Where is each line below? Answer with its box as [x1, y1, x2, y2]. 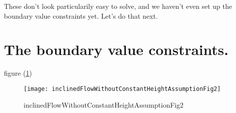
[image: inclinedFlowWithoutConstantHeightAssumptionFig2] [24, 85, 221, 92]
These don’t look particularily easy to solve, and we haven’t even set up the [4, 1, 232, 11]
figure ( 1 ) [4, 68, 32, 78]
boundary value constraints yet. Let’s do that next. [4, 10, 158, 21]
